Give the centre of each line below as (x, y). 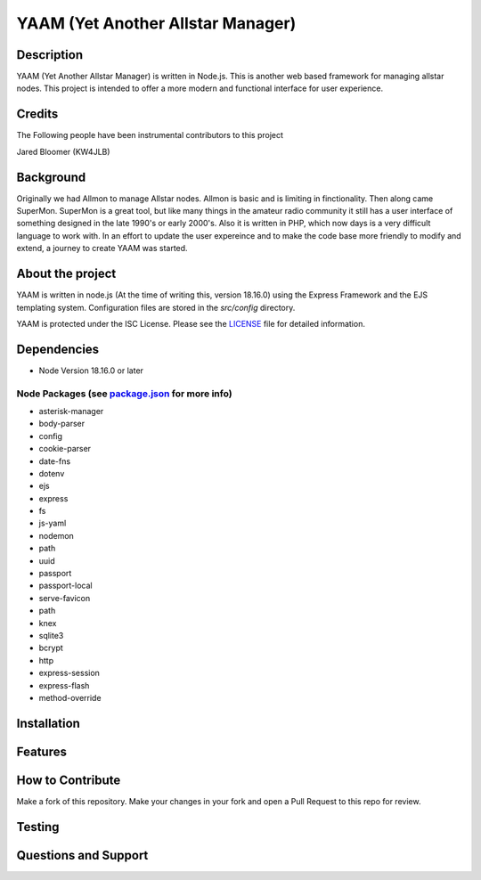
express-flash (64, 685)
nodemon (57, 535)
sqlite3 (51, 635)
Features (41, 751)
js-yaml (53, 523)
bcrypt (51, 648)
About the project (66, 274)
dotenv (52, 473)
